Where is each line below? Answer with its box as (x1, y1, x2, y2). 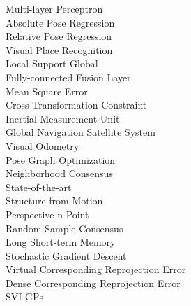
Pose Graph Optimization (6, 152, 116, 167)
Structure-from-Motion (6, 193, 103, 208)
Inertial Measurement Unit (6, 111, 120, 125)
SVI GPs (6, 289, 44, 304)
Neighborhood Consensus (6, 166, 113, 181)
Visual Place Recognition (6, 42, 113, 57)
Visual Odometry (6, 138, 79, 153)
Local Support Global (6, 56, 98, 71)
